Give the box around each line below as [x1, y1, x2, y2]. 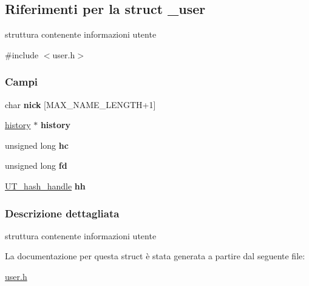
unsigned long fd [5, 159, 67, 172]
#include [5, 48, 39, 61]
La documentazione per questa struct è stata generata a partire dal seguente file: [5, 250, 305, 262]
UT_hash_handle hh [5, 179, 86, 192]
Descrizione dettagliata [5, 205, 120, 220]
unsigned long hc [5, 138, 69, 151]
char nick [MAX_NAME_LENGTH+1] [5, 98, 156, 111]
